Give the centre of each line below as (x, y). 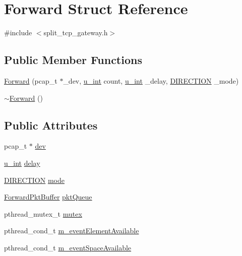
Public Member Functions (73, 60)
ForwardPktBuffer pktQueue (48, 197)
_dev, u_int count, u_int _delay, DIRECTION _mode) (151, 80)
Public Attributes (51, 125)
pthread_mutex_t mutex (43, 213)
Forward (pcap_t (31, 80)
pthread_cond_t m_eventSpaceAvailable (68, 247)
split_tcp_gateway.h (76, 33)
